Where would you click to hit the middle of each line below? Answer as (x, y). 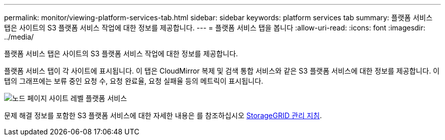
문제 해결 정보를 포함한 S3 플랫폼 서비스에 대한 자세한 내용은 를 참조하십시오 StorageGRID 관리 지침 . (163, 115)
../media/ (19, 37)
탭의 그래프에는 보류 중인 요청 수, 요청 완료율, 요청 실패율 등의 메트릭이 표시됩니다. (134, 81)
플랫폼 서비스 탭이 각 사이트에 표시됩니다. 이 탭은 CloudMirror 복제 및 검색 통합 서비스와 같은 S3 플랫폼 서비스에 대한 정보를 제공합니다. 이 (222, 71)
